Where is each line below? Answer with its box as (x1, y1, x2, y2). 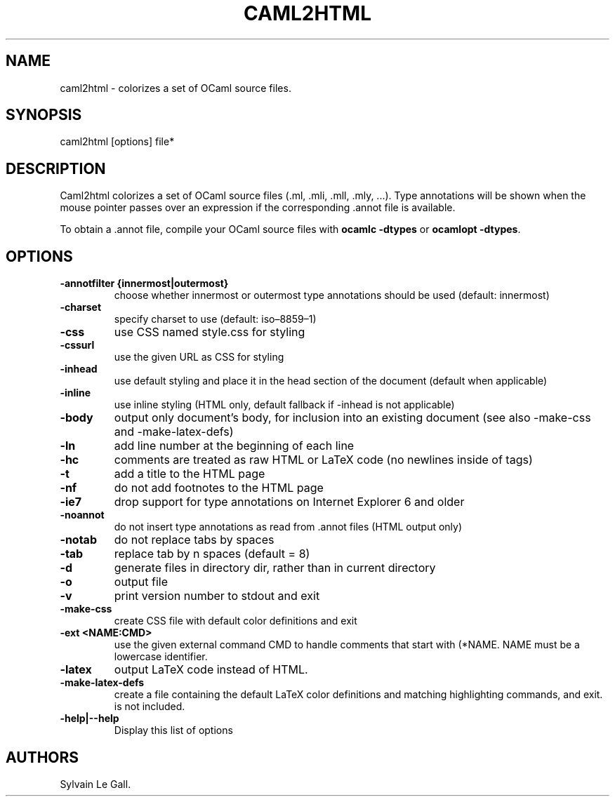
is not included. (114, 700, 185, 713)
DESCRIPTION (6, 159, 106, 178)
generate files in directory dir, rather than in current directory (114, 561, 436, 575)
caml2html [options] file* (60, 135, 175, 148)
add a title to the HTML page (114, 467, 265, 481)
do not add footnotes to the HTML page (114, 481, 324, 495)
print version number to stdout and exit (114, 589, 320, 603)
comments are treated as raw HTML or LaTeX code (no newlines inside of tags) (114, 453, 533, 467)
